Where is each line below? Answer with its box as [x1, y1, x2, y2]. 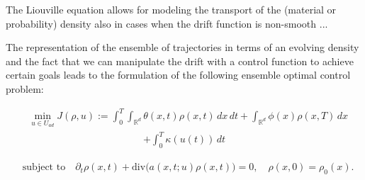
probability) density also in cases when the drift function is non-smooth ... [6, 16, 328, 30]
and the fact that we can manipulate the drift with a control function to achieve [6, 53, 354, 68]
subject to [22, 162, 66, 173]
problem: [6, 81, 44, 96]
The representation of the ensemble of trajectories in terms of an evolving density [6, 40, 359, 55]
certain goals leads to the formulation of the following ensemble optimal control [6, 67, 351, 82]
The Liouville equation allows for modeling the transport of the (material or [6, 2, 337, 16]
